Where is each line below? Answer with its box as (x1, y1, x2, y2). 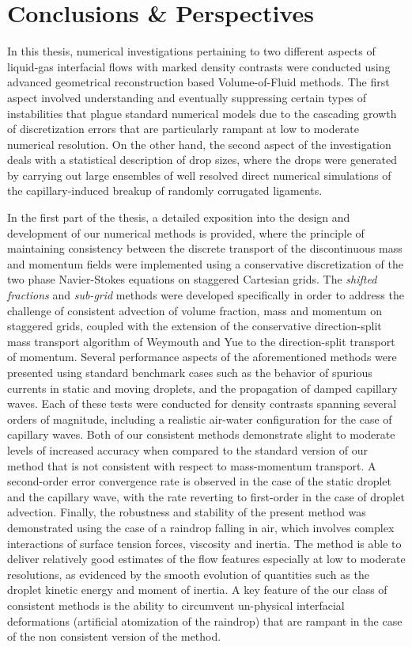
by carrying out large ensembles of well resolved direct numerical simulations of (7, 166, 391, 183)
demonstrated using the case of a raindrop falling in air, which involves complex (7, 519, 395, 535)
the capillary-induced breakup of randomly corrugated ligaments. (7, 182, 323, 199)
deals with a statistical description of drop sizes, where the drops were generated (7, 151, 398, 168)
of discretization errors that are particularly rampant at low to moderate (7, 120, 360, 137)
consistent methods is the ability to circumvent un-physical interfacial (7, 596, 345, 613)
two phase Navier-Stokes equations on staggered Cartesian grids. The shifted (7, 271, 377, 287)
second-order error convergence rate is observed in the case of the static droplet (7, 473, 392, 489)
